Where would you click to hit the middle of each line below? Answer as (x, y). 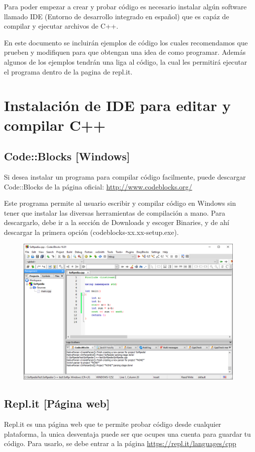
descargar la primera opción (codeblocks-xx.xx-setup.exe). (91, 232)
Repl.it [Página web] (57, 403)
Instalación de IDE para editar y (117, 105)
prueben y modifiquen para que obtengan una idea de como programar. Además (125, 52)
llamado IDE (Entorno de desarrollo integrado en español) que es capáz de (117, 16)
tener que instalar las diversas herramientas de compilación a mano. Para (115, 212)
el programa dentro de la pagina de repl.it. (68, 71)
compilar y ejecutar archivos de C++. (61, 26)
